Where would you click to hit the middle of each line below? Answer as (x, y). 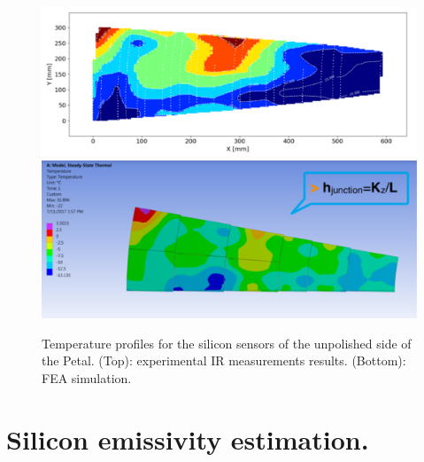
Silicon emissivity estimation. (188, 439)
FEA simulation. (87, 377)
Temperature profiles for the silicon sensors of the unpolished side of (227, 343)
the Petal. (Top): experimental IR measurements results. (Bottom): (224, 360)
